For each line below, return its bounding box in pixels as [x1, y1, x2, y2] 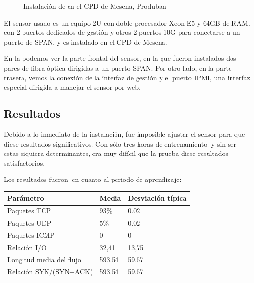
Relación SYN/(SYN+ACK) [7, 266, 93, 277]
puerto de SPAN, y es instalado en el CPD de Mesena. [4, 36, 167, 47]
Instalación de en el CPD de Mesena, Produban [23, 1, 166, 11]
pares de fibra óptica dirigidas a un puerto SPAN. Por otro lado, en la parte [4, 62, 232, 73]
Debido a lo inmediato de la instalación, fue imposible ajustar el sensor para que [4, 129, 245, 139]
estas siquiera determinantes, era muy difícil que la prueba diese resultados [4, 148, 229, 158]
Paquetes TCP [7, 206, 51, 216]
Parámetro [7, 193, 44, 203]
